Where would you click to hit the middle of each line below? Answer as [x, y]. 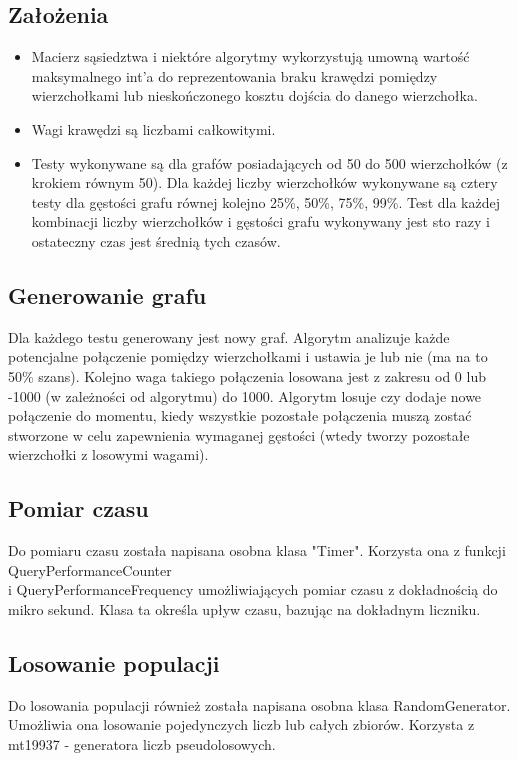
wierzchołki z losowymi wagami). [108, 454]
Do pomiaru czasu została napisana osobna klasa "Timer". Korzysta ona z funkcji [257, 550]
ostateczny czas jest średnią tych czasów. [156, 240]
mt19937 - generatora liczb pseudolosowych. [142, 743]
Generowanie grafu [107, 294]
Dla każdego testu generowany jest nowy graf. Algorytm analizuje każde [229, 336]
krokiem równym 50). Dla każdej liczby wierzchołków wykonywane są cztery [264, 182]
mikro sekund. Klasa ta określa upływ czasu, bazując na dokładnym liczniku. [244, 608]
